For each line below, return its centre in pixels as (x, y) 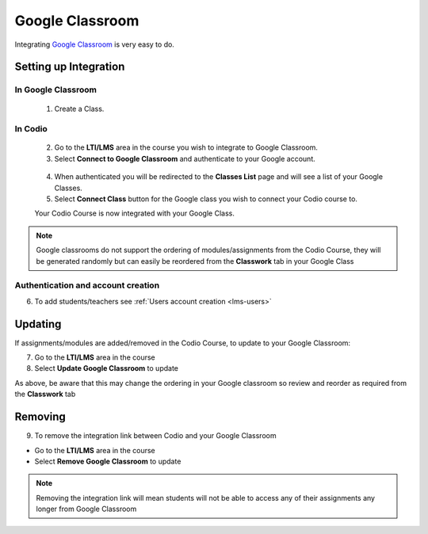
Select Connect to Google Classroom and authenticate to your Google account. (185, 158)
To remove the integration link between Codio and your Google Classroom (155, 436)
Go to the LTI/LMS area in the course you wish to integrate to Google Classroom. (186, 147)
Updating (38, 324)
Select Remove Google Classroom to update (108, 461)
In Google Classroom (55, 90)
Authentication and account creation (87, 285)
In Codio (31, 129)
